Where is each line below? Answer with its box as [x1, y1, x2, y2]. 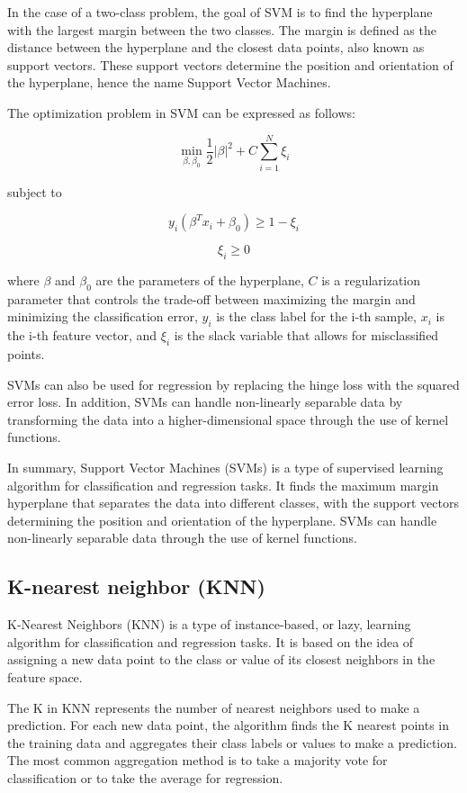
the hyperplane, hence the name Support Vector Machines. [7, 73, 331, 92]
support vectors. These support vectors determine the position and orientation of [7, 55, 454, 74]
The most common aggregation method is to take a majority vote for [7, 751, 388, 770]
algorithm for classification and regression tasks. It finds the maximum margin [7, 475, 439, 494]
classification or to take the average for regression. [7, 768, 283, 787]
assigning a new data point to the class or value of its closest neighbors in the [7, 650, 436, 669]
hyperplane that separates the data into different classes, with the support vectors [7, 493, 459, 512]
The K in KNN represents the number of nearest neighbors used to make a [7, 698, 420, 716]
